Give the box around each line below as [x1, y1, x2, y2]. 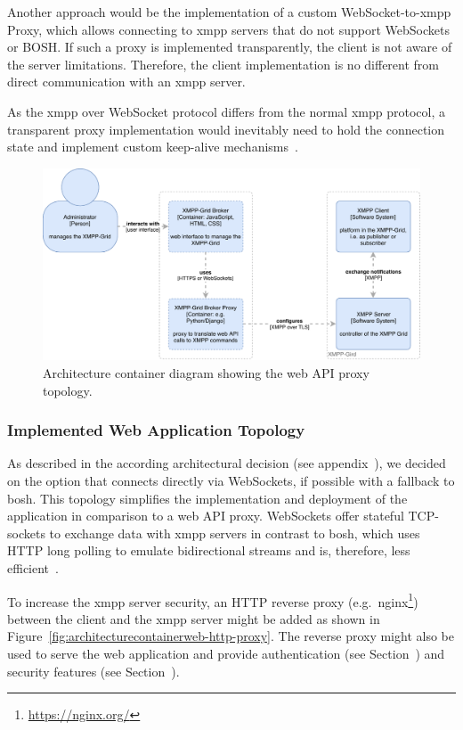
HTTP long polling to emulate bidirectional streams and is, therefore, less [7, 541, 410, 560]
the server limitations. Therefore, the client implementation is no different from [7, 54, 440, 73]
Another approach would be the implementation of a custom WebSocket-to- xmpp [7, 3, 451, 21]
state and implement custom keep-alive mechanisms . [7, 137, 298, 156]
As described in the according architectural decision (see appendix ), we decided [7, 454, 446, 472]
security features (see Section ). [7, 661, 180, 680]
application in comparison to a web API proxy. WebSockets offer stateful [7, 506, 404, 525]
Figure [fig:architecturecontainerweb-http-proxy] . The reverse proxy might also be [7, 627, 454, 645]
